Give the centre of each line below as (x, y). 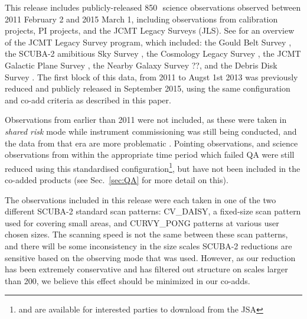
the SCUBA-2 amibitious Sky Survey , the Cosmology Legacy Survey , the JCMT (153, 53)
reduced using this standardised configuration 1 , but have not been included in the (153, 167)
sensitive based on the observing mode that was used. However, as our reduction (150, 257)
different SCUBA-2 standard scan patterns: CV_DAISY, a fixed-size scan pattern (153, 211)
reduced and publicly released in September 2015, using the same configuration (148, 88)
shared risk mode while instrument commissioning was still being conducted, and (151, 131)
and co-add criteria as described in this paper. (88, 100)
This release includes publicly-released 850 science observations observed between (153, 7)
